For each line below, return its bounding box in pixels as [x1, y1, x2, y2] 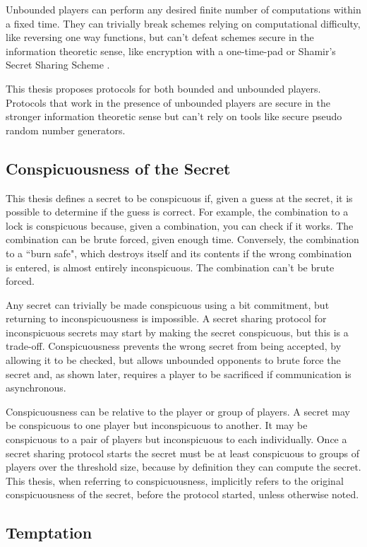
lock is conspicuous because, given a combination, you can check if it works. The [6, 218, 354, 233]
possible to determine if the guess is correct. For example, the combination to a [6, 204, 349, 219]
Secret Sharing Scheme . [6, 57, 110, 72]
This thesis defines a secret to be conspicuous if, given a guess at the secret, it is [6, 190, 353, 205]
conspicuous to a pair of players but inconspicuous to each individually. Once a [6, 432, 347, 447]
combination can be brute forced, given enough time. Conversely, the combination [6, 232, 359, 247]
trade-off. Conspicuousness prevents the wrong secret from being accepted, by [6, 339, 342, 353]
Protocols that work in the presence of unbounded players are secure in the [6, 95, 331, 110]
